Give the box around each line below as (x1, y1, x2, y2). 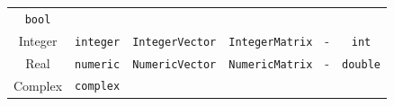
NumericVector (132, 57, 217, 71)
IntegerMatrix (228, 35, 313, 49)
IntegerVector (132, 35, 217, 49)
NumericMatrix (228, 57, 313, 71)
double (342, 57, 381, 71)
